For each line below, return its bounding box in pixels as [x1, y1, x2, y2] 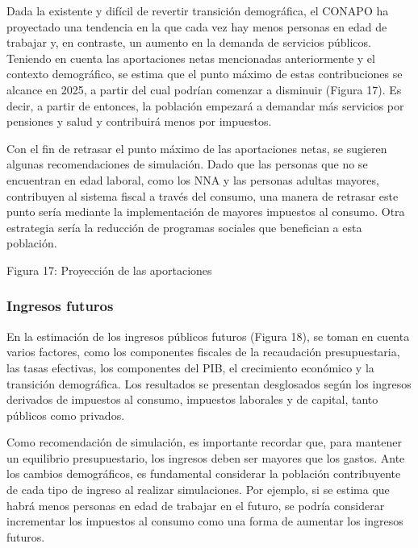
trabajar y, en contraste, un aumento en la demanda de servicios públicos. [6, 34, 371, 51]
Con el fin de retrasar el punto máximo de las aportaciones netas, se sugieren [6, 139, 387, 156]
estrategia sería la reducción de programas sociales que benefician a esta [6, 218, 362, 235]
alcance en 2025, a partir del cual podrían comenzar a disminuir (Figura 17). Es [6, 81, 402, 98]
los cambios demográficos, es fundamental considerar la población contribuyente [6, 465, 401, 482]
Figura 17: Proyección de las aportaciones [6, 261, 212, 278]
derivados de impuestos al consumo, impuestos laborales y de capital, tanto [6, 391, 378, 408]
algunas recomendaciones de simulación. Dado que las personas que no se [6, 156, 368, 172]
